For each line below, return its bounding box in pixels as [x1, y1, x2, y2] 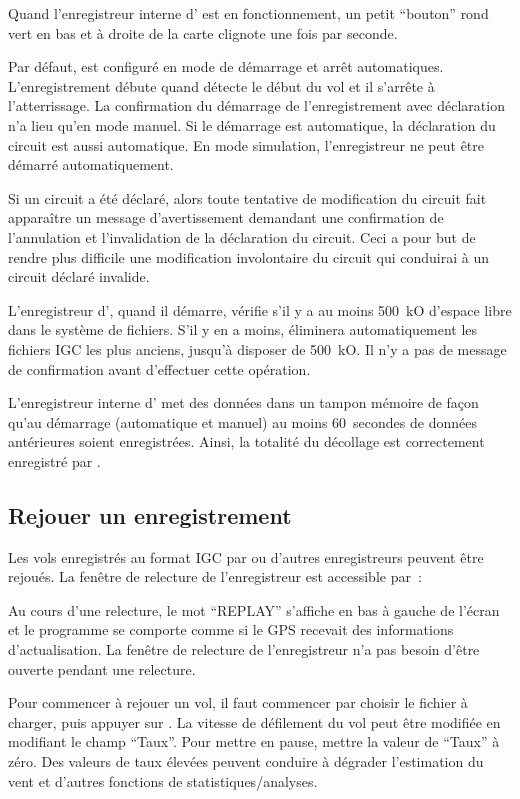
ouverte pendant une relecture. [8, 658, 196, 679]
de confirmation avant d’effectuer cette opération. [8, 358, 311, 379]
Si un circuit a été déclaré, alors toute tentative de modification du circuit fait [8, 187, 487, 208]
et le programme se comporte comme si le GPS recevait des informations [8, 619, 454, 640]
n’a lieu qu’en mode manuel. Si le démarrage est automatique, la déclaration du [8, 114, 496, 135]
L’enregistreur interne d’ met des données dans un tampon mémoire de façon [8, 392, 479, 413]
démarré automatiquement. [8, 154, 174, 175]
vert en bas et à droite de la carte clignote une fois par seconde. [8, 22, 398, 43]
